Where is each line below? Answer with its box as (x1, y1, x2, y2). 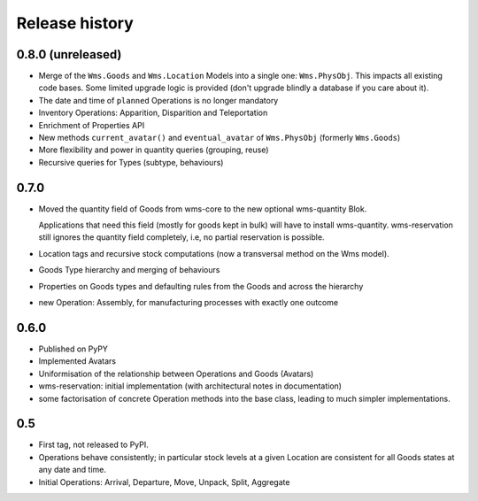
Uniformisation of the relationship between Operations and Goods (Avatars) (38, 368, 314, 379)
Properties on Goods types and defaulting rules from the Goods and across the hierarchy (38, 281, 364, 291)
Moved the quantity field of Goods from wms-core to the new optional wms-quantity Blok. (38, 204, 367, 214)
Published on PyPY (38, 343, 108, 354)
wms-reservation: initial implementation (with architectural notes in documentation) (38, 381, 343, 391)
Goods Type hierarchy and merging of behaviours (38, 265, 220, 275)
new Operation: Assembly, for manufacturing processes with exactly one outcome (38, 297, 339, 308)
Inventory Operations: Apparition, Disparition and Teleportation (38, 107, 268, 119)
